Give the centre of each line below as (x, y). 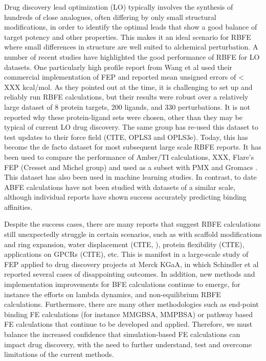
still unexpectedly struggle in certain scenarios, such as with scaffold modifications (133, 234)
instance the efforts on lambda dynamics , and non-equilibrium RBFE (113, 294)
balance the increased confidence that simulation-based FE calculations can (122, 334)
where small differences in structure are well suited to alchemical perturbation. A (131, 47)
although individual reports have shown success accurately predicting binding (125, 197)
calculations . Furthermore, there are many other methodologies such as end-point (131, 304)
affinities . (18, 207)
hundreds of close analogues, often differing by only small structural (110, 17)
